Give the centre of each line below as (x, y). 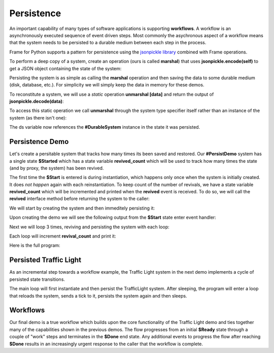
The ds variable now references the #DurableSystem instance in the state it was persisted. (105, 127)
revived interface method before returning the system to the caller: (79, 199)
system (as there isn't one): (38, 117)
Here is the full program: (35, 245)
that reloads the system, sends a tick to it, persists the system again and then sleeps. (98, 296)
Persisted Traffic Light (45, 260)
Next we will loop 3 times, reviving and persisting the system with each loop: (89, 227)
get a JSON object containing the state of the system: (65, 68)
